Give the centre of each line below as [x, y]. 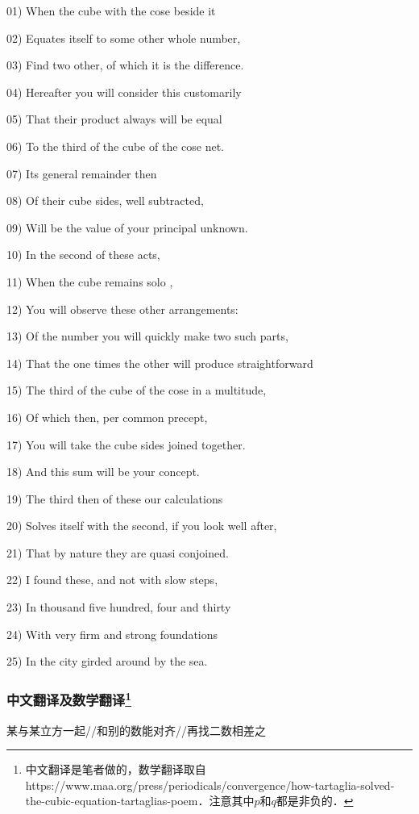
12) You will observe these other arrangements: [122, 309]
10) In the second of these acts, [83, 255]
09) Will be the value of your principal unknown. [127, 227]
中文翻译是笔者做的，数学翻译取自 [116, 769]
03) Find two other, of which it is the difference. [125, 65]
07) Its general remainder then [82, 173]
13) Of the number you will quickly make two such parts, [147, 336]
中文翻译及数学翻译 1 [69, 699]
